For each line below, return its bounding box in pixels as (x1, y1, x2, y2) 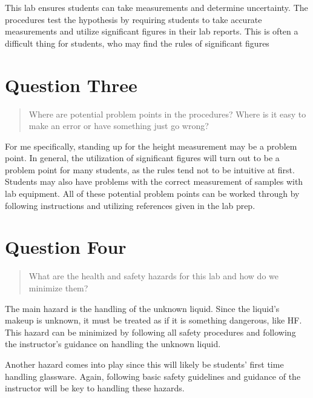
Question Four (5, 234, 127, 259)
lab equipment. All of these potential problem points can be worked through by (5, 187, 300, 200)
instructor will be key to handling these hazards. (5, 382, 185, 394)
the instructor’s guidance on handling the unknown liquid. (5, 337, 221, 350)
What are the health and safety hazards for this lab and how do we (28, 270, 278, 282)
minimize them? (28, 281, 88, 294)
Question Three (5, 72, 137, 97)
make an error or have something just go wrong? (28, 119, 209, 132)
